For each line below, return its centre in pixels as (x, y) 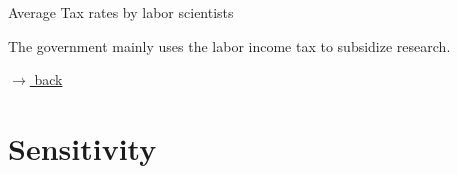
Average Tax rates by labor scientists (121, 12)
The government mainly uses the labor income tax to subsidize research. (229, 45)
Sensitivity (82, 147)
